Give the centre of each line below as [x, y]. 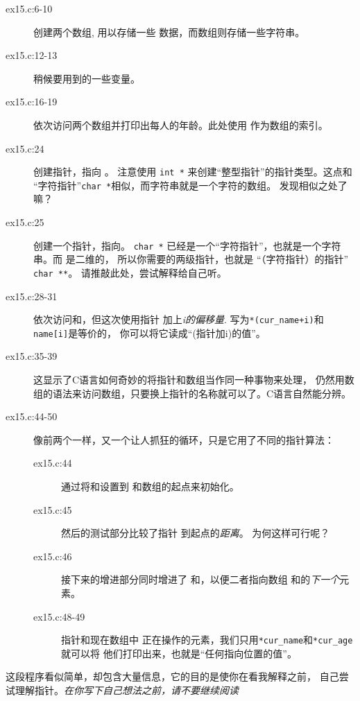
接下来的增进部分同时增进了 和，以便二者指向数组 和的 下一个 [200, 579]
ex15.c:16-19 [32, 102]
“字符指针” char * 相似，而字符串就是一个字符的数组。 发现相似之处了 [190, 185]
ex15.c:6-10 [29, 8]
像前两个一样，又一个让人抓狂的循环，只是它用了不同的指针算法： [184, 439]
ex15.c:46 [53, 556]
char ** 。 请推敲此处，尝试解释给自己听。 [130, 272]
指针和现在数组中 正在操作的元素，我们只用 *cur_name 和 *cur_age [207, 640]
